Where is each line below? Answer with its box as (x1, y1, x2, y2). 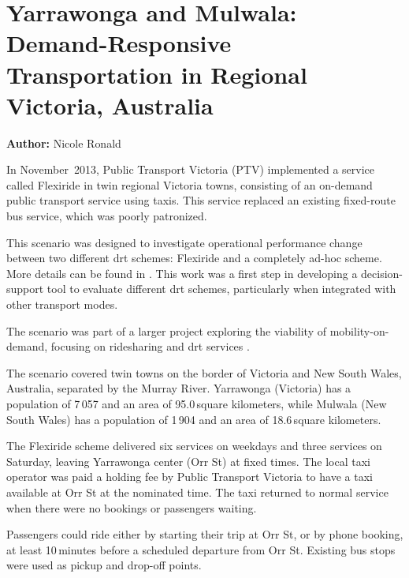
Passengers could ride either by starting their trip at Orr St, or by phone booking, (6, 526, 403, 542)
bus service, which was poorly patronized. (6, 208, 207, 224)
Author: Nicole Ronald (6, 134, 121, 151)
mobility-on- (329, 322, 389, 339)
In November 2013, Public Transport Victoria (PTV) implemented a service (6, 161, 375, 178)
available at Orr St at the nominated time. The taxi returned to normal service (6, 483, 389, 500)
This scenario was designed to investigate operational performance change (6, 234, 363, 250)
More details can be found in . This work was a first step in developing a (6, 265, 358, 281)
